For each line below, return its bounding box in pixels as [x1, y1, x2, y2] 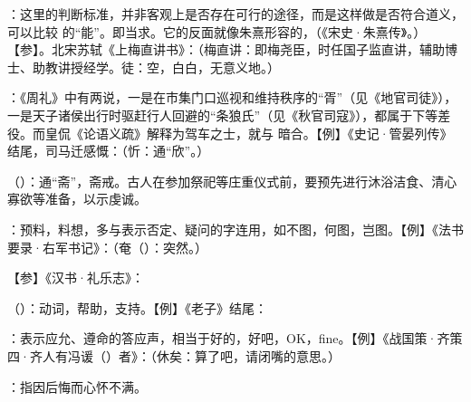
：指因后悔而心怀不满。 [7, 377, 147, 396]
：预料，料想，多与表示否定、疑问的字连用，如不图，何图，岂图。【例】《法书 [7, 219, 464, 238]
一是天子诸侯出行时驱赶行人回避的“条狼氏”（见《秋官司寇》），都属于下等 [7, 105, 438, 124]
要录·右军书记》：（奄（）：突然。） [7, 237, 207, 256]
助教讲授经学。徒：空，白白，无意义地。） [32, 57, 280, 76]
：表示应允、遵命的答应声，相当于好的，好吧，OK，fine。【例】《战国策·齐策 [7, 329, 463, 348]
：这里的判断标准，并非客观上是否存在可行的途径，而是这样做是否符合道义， [7, 5, 464, 23]
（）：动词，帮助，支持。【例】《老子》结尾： [7, 298, 267, 317]
